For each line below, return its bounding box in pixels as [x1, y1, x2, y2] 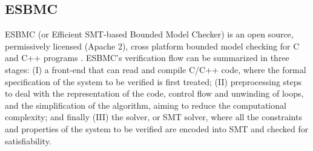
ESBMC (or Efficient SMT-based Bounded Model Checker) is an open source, [5, 28, 294, 40]
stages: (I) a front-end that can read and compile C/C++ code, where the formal [5, 63, 306, 75]
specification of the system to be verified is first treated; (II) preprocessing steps [5, 75, 302, 88]
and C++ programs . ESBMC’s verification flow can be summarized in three [5, 51, 289, 64]
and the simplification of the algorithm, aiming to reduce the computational [5, 98, 286, 111]
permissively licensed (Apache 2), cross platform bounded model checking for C [5, 39, 300, 52]
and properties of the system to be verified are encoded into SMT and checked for [5, 122, 309, 135]
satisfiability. [5, 134, 51, 147]
